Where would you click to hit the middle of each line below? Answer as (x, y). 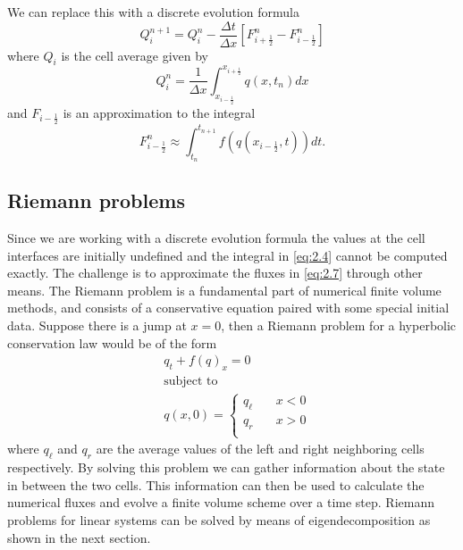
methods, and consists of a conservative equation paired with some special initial (228, 308)
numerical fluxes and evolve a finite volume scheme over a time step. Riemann (221, 502)
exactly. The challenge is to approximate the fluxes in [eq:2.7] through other (215, 273)
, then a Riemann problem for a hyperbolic (339, 325)
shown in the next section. (79, 537)
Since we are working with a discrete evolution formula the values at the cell (216, 238)
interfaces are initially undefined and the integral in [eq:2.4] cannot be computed (227, 255)
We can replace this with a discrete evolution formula (153, 12)
